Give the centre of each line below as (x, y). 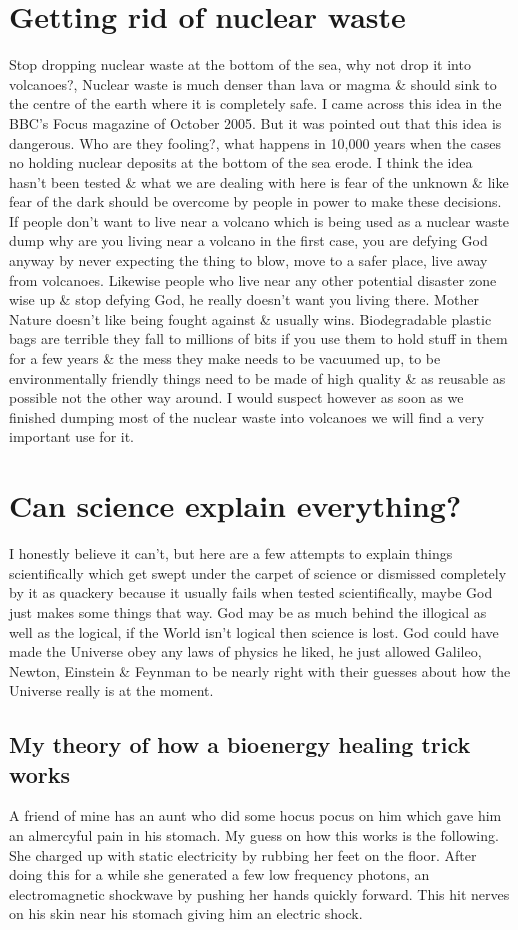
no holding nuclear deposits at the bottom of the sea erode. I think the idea (241, 162)
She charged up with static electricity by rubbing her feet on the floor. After (243, 854)
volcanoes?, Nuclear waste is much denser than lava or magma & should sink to (253, 83)
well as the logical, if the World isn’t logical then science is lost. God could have (254, 631)
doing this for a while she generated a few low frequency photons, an (219, 874)
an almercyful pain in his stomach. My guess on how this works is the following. (254, 835)
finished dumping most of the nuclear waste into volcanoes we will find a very (247, 416)
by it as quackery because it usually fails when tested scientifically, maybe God (251, 592)
